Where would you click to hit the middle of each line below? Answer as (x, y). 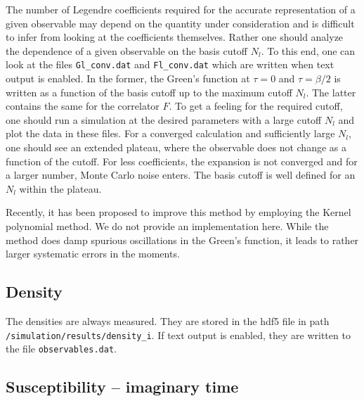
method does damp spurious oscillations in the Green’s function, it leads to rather (182, 240)
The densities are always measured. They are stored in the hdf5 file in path (168, 320)
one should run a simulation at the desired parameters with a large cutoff (164, 119)
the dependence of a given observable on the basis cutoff (127, 50)
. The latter (331, 92)
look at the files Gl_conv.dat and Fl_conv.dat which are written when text (170, 64)
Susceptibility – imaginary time (122, 387)
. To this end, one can (308, 50)
